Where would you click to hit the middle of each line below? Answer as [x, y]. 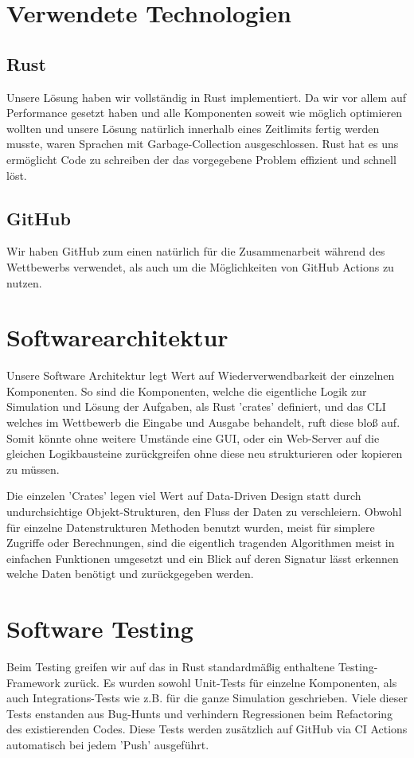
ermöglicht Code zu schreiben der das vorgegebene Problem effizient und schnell [201, 159]
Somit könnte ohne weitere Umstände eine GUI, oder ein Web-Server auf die [193, 438]
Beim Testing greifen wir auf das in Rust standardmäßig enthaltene [171, 667]
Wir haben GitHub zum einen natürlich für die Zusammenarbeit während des [196, 251]
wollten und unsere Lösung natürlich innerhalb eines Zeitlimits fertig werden [193, 128]
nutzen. [24, 282]
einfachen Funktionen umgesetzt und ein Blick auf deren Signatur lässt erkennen [203, 558]
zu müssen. [33, 469]
